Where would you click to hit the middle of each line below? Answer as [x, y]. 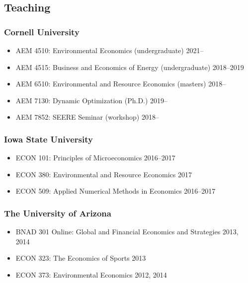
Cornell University [42, 32]
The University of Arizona [58, 213]
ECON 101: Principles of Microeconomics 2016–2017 [95, 158]
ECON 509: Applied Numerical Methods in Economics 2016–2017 [116, 191]
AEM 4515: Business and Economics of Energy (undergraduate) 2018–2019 [130, 67]
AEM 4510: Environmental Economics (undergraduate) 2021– [110, 50]
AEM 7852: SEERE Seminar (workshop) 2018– [87, 117]
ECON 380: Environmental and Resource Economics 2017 [104, 174]
